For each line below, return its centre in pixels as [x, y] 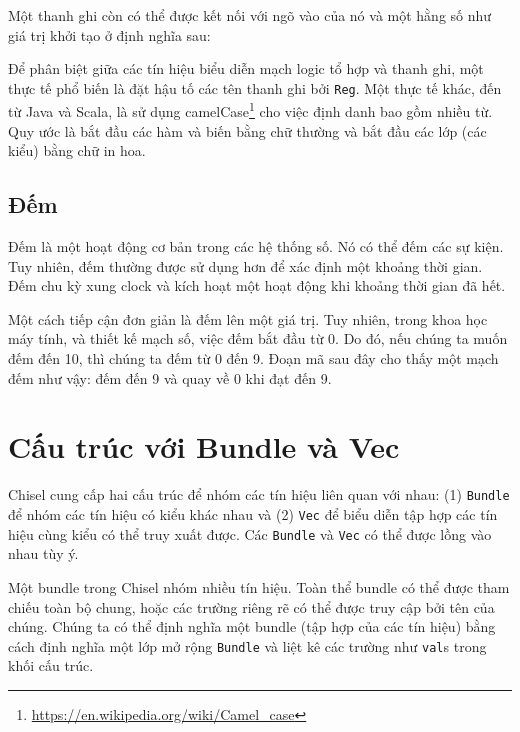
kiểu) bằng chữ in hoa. [77, 150]
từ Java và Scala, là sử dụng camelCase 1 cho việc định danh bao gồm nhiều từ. [250, 110]
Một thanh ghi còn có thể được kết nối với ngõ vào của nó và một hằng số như [250, 15]
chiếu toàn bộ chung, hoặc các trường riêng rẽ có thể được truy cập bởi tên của [251, 606]
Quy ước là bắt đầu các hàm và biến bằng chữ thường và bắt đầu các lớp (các [247, 130]
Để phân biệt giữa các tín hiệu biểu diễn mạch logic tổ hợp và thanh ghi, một [246, 68]
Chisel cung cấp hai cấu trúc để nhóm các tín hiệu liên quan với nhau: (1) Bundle [259, 494]
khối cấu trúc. [51, 665]
